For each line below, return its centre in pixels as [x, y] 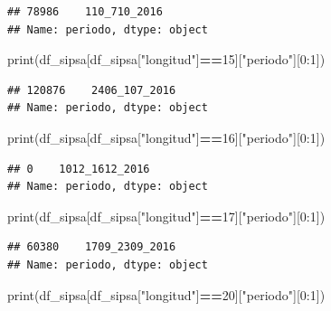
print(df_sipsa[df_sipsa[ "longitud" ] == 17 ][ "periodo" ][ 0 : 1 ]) [166, 216]
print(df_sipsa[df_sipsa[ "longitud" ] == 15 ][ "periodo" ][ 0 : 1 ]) [166, 59]
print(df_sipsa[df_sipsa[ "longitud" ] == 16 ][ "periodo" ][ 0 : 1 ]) [166, 137]
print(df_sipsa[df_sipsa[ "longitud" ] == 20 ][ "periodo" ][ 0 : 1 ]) [166, 294]
